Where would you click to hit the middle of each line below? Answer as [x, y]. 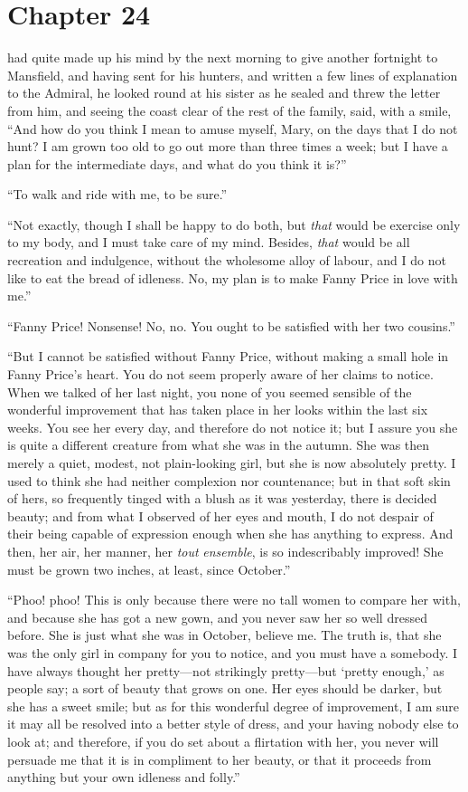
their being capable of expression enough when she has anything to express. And [230, 534]
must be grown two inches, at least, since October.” [149, 569]
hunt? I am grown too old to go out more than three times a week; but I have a [228, 146]
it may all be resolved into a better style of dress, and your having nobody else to [233, 724]
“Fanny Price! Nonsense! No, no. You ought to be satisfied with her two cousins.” [231, 325]
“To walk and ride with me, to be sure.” [117, 194]
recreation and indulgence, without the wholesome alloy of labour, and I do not [227, 260]
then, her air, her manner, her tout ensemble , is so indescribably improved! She [225, 551]
